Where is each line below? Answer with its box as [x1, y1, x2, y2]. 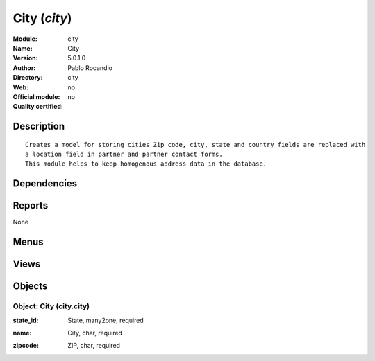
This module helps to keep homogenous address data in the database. [25, 160, 267, 168]
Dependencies [12, 177, 78, 190]
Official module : [12, 92, 60, 100]
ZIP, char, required [67, 342, 121, 350]
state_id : [12, 316, 39, 324]
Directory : [12, 73, 43, 82]
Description [12, 121, 65, 132]
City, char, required [67, 328, 123, 337]
